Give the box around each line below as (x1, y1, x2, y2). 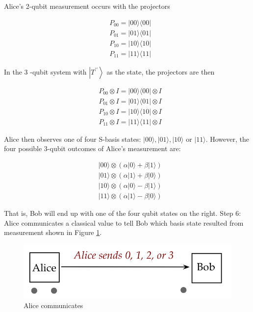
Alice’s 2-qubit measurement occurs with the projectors (4, 1, 170, 11)
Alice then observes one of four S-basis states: (4, 133, 141, 144)
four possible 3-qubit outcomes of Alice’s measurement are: (4, 143, 181, 154)
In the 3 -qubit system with (4, 66, 87, 77)
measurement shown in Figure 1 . (4, 227, 102, 237)
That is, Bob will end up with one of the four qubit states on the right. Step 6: (4, 208, 241, 218)
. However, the (205, 133, 250, 144)
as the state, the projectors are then (106, 66, 215, 77)
